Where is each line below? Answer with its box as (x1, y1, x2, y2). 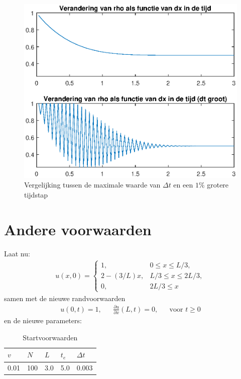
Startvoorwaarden (23, 332, 78, 342)
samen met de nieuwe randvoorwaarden (4, 293, 126, 303)
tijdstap (24, 189, 48, 200)
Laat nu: (4, 248, 30, 258)
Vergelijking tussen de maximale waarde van (24, 179, 161, 190)
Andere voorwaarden (4, 219, 152, 239)
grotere (207, 179, 229, 190)
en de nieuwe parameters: (4, 315, 82, 326)
